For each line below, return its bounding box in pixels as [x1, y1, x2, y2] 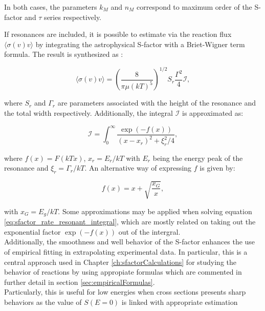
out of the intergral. [118, 226, 181, 237]
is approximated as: [182, 108, 244, 118]
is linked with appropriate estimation [121, 297, 238, 307]
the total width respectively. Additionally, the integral [4, 108, 173, 118]
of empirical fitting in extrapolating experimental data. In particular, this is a [4, 246, 248, 257]
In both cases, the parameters [4, 2, 97, 12]
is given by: [200, 162, 235, 173]
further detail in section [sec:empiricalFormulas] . [4, 276, 155, 287]
